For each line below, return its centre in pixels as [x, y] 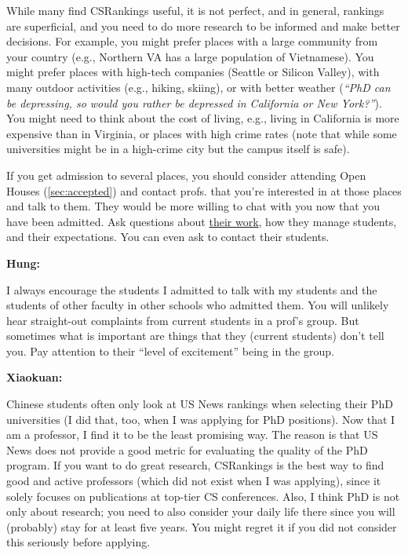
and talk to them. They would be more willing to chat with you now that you [193, 206]
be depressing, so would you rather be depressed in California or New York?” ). [194, 102]
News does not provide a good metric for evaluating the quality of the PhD [187, 449]
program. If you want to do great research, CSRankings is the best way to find [195, 465]
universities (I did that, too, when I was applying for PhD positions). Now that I [201, 419]
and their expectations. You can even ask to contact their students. [168, 237]
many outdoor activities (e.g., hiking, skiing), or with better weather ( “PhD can [199, 87]
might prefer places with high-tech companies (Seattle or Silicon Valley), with [193, 72]
